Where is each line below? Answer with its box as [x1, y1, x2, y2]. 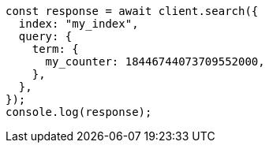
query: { [18, 30, 73, 43]
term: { [32, 43, 79, 55]
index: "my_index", [18, 17, 139, 30]
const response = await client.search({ [6, 5, 259, 17]
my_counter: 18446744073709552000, [45, 55, 265, 68]
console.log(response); [6, 106, 152, 118]
